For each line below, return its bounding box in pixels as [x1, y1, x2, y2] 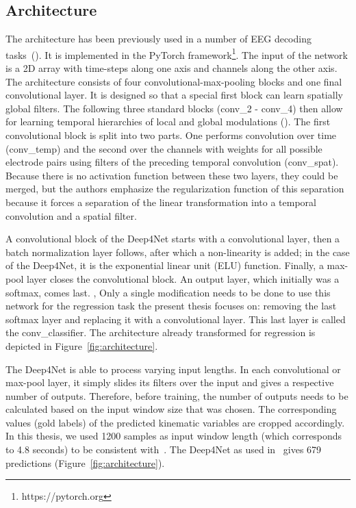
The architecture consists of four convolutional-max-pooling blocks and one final [5, 74, 342, 88]
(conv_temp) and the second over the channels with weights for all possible [5, 141, 322, 155]
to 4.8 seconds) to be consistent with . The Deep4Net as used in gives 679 [5, 442, 322, 457]
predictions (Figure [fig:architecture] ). [5, 455, 165, 470]
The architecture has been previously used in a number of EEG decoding [5, 31, 311, 46]
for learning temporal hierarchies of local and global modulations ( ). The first [5, 114, 331, 129]
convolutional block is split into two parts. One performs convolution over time [5, 128, 337, 142]
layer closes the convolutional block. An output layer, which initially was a [27, 271, 340, 285]
